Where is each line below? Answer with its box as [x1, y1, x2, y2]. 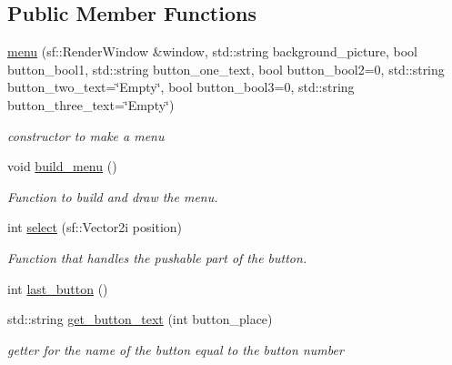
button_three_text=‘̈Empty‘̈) [7, 95, 175, 114]
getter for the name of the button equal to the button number [7, 340, 344, 359]
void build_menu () [7, 157, 117, 176]
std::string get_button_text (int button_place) [7, 309, 273, 329]
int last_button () [7, 279, 108, 298]
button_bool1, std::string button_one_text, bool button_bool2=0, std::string [7, 59, 445, 78]
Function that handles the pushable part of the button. [7, 248, 307, 267]
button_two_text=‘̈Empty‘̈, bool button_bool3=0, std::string [7, 77, 355, 96]
